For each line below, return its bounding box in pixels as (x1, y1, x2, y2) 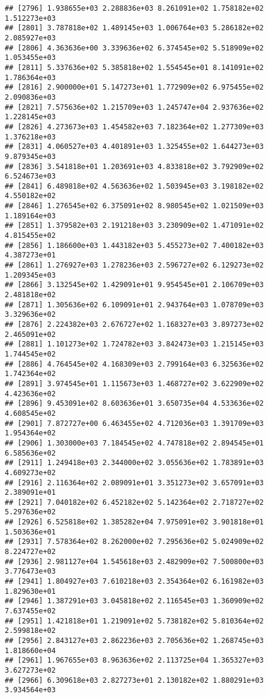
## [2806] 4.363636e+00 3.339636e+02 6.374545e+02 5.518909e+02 (5, 43, 264, 52)
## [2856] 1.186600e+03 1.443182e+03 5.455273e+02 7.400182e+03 (5, 241, 264, 250)
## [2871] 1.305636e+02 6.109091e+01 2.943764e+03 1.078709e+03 (5, 300, 264, 309)
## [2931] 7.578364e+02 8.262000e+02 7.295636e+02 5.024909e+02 (5, 537, 264, 546)
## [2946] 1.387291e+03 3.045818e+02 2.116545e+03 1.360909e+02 (5, 597, 264, 606)
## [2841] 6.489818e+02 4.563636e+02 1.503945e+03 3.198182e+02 (5, 182, 264, 190)
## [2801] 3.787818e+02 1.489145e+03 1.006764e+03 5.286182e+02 (5, 24, 264, 33)
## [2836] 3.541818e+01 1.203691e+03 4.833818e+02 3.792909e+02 (5, 162, 264, 171)
